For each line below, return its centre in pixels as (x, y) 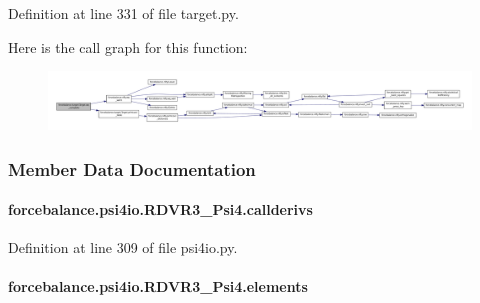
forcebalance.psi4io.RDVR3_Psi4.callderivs (160, 209)
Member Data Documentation (132, 168)
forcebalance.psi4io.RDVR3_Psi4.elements (158, 286)
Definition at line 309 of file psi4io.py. (123, 247)
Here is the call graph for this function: (128, 46)
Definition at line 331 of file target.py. (123, 13)
